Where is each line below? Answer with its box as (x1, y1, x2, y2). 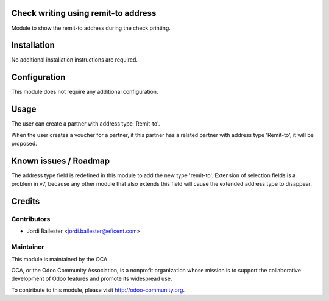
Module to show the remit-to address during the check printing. (11, 24, 171, 32)
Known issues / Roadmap (11, 155, 110, 166)
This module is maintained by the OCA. (11, 255, 109, 263)
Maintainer (11, 243, 44, 251)
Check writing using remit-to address (11, 8, 157, 18)
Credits (11, 196, 40, 207)
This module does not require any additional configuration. (11, 88, 158, 96)
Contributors (11, 215, 51, 224)
